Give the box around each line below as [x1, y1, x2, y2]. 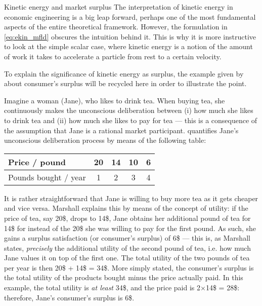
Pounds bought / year [8, 171, 86, 183]
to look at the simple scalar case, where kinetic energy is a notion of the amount [4, 41, 253, 52]
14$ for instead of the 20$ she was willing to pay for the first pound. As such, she [4, 222, 256, 233]
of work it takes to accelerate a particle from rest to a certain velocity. [4, 51, 222, 61]
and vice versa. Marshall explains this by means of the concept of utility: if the [4, 203, 248, 213]
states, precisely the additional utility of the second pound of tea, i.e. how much [4, 242, 251, 253]
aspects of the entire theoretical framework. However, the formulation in [4, 21, 228, 32]
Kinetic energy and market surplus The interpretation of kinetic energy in [4, 2, 233, 12]
